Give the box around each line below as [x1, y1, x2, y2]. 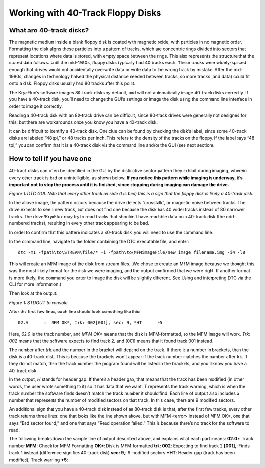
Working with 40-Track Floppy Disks [9, 7, 161, 18]
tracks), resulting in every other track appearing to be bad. [31, 220, 150, 226]
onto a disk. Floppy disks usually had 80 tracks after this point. [9, 80, 136, 86]
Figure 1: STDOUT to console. [9, 299, 69, 305]
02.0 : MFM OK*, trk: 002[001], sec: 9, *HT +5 [18, 320, 163, 326]
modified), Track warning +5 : [9, 457, 68, 463]
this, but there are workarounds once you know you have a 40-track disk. [9, 119, 158, 125]
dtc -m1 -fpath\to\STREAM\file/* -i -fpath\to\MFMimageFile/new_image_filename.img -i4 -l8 [18, 250, 245, 255]
